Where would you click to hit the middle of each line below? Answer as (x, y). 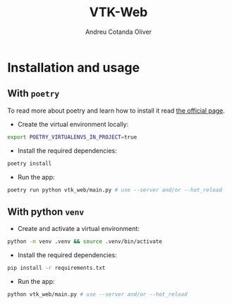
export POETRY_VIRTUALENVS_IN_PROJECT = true (72, 137)
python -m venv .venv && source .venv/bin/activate (85, 242)
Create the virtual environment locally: (73, 124)
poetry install (30, 163)
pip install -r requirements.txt (56, 268)
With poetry (33, 93)
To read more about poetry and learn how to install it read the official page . (116, 111)
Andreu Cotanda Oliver (118, 32)
